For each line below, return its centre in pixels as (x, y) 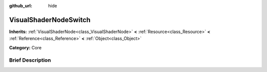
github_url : (21, 6)
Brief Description (30, 60)
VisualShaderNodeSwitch (50, 20)
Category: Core (25, 47)
